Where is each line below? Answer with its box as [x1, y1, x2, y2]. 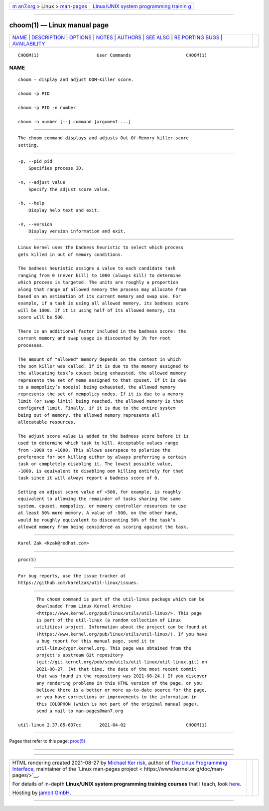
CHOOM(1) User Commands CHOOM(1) [18, 52, 207, 58]
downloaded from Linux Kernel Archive [36, 603, 132, 609]
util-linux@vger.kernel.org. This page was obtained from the [36, 645, 192, 651]
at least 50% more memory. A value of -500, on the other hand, [18, 510, 179, 516]
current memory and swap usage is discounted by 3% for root [18, 335, 170, 341]
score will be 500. [18, 314, 66, 320]
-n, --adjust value [18, 180, 66, 185]
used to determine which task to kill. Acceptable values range [18, 440, 179, 446]
